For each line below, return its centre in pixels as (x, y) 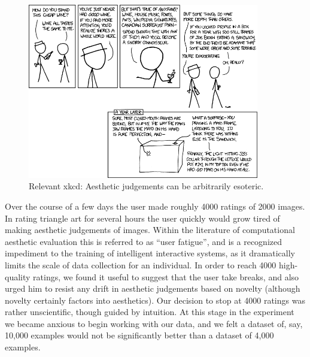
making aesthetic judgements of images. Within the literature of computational (150, 230)
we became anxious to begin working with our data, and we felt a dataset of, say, (154, 323)
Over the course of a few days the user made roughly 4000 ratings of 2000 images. (155, 206)
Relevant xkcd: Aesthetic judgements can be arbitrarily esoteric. (146, 186)
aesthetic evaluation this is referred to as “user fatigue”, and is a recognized (144, 241)
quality (18, 276)
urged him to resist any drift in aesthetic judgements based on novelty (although (153, 288)
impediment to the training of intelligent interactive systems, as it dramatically (150, 253)
